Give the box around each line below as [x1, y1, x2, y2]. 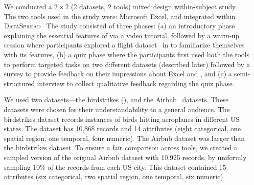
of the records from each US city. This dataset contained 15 [47, 162, 226, 172]
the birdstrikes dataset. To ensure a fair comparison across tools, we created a [4, 142, 237, 153]
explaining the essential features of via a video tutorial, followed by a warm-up [4, 30, 240, 40]
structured [4, 78, 35, 88]
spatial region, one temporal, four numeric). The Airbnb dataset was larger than [4, 133, 245, 143]
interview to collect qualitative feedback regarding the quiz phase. [37, 78, 234, 88]
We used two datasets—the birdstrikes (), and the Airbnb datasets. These [4, 94, 229, 105]
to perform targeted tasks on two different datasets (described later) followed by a [4, 59, 250, 69]
